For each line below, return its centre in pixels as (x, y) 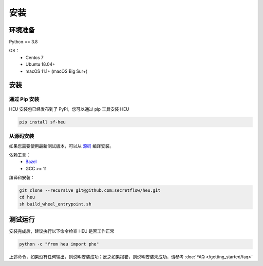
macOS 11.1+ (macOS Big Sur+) (56, 71)
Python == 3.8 (23, 42)
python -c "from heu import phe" (59, 244)
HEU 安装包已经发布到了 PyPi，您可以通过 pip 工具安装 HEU (69, 109)
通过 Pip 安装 (24, 99)
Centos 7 (35, 57)
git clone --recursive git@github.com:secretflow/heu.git (90, 191)
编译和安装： (22, 178)
